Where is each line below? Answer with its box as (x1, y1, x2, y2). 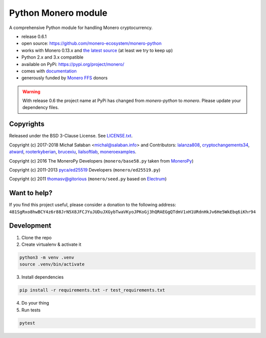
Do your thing (21, 300, 49, 306)
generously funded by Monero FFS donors (21, 75, 108, 81)
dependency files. (22, 104, 59, 110)
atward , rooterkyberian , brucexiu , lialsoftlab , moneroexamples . (9, 149, 136, 155)
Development (9, 222, 52, 230)
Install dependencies (21, 274, 64, 280)
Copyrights (9, 120, 44, 128)
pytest (19, 320, 35, 326)
